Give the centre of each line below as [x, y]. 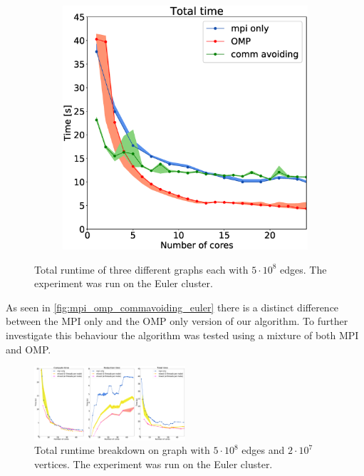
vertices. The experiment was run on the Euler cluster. [154, 464]
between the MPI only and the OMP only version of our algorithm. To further [177, 321]
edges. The [303, 269]
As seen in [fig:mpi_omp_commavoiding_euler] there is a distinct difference [172, 307]
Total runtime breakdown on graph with [122, 450]
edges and [263, 450]
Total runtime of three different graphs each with [141, 269]
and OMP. [28, 349]
